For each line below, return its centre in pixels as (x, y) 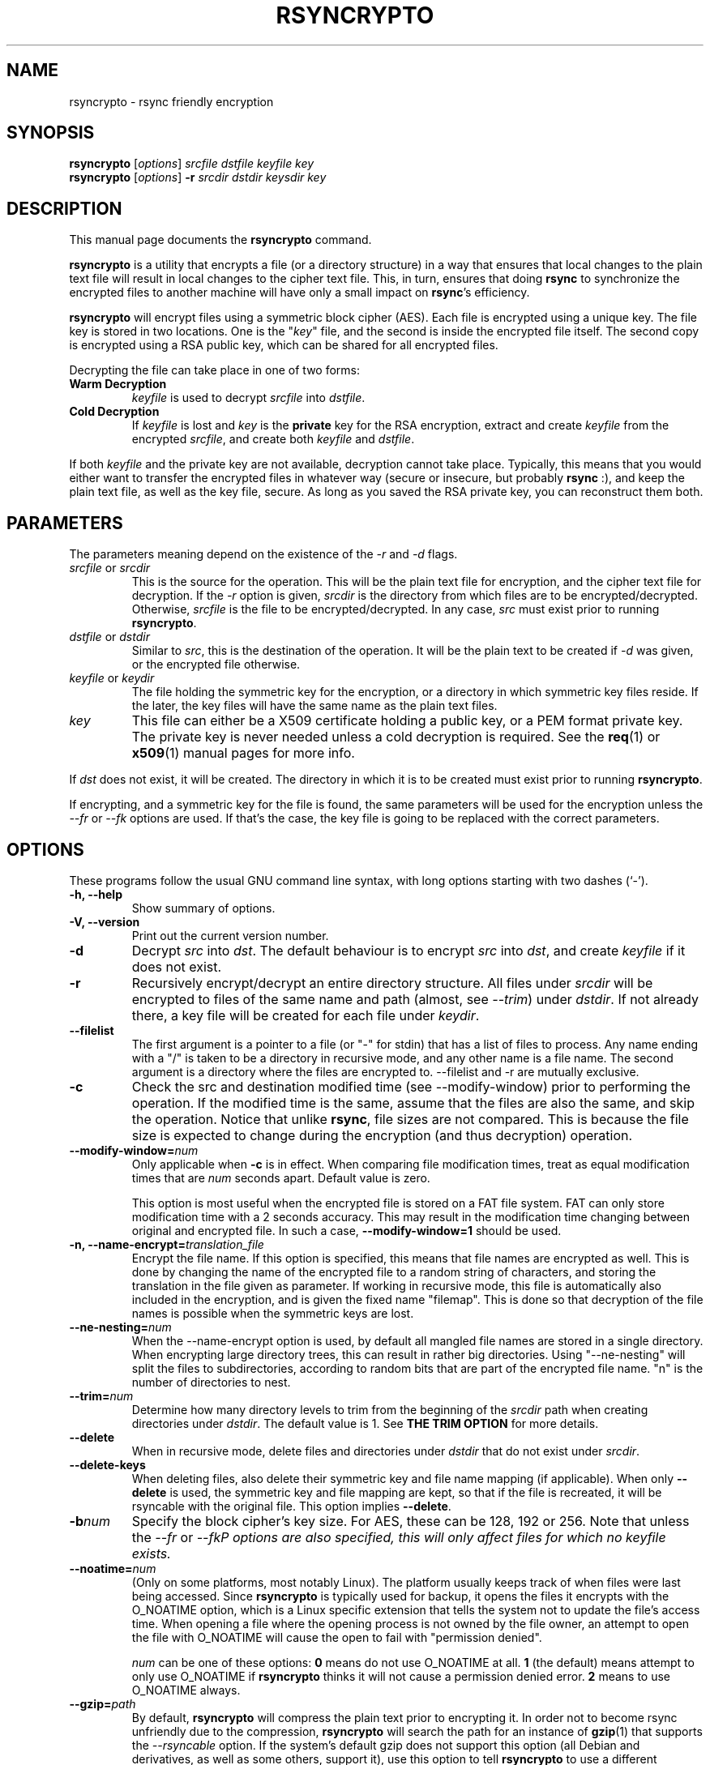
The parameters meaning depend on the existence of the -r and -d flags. (263, 554)
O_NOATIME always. (186, 1690)
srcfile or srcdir (110, 568)
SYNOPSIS (51, 133)
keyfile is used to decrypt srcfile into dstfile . (248, 398)
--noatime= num (113, 1568)
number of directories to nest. (211, 1382)
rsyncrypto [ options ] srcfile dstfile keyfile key (192, 164)
